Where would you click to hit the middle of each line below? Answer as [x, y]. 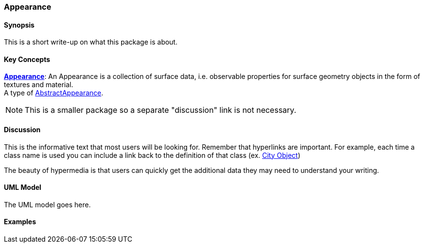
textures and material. [39, 85]
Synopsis [19, 25]
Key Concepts [27, 59]
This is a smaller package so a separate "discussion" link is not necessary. [161, 110]
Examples [20, 222]
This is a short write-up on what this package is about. [91, 42]
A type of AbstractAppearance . [54, 93]
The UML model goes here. [47, 204]
